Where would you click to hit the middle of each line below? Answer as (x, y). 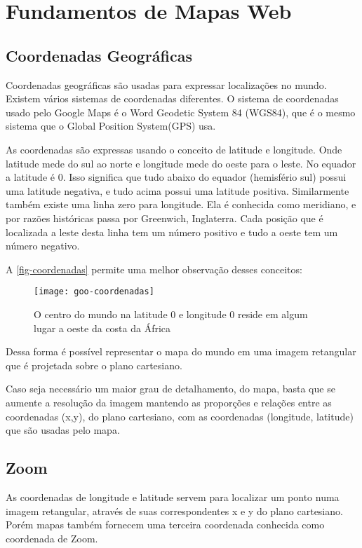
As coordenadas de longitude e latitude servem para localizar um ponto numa (173, 496)
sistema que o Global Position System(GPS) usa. (111, 126)
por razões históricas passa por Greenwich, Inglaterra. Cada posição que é (165, 218)
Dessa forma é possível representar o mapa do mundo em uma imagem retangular (181, 351)
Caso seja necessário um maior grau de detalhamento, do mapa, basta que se (170, 389)
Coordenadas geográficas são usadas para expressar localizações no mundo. (166, 84)
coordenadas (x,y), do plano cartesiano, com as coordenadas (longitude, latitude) (180, 416)
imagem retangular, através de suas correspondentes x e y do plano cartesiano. (174, 511)
